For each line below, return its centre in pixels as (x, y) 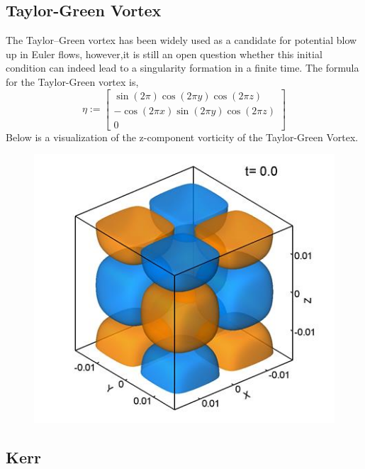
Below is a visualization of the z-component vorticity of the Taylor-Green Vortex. (182, 137)
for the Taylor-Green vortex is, (72, 81)
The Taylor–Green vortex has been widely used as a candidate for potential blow (181, 40)
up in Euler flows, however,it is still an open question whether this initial (164, 54)
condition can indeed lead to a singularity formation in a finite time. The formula (182, 68)
